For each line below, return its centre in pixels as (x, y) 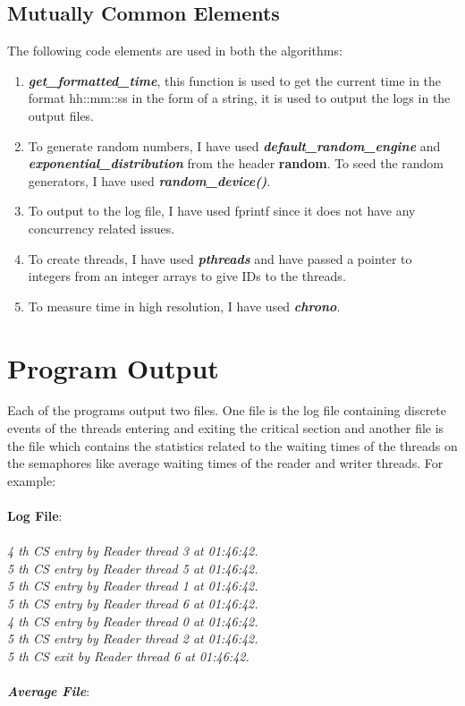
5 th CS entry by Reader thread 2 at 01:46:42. (133, 638)
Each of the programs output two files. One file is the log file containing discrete (227, 410)
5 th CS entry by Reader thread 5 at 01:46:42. (133, 568)
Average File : (49, 690)
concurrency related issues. (101, 228)
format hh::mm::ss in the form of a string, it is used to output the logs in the (239, 98)
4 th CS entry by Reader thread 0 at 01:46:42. (133, 621)
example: (32, 480)
